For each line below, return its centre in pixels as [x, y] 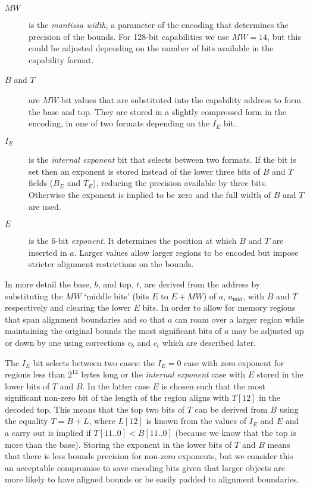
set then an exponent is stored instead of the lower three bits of [144, 171]
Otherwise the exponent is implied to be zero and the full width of [150, 194]
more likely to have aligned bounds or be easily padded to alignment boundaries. [152, 479]
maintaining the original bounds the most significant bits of [113, 331]
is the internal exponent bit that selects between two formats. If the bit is [162, 160]
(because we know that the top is [236, 433]
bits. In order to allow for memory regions [219, 307]
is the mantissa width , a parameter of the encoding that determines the [159, 24]
